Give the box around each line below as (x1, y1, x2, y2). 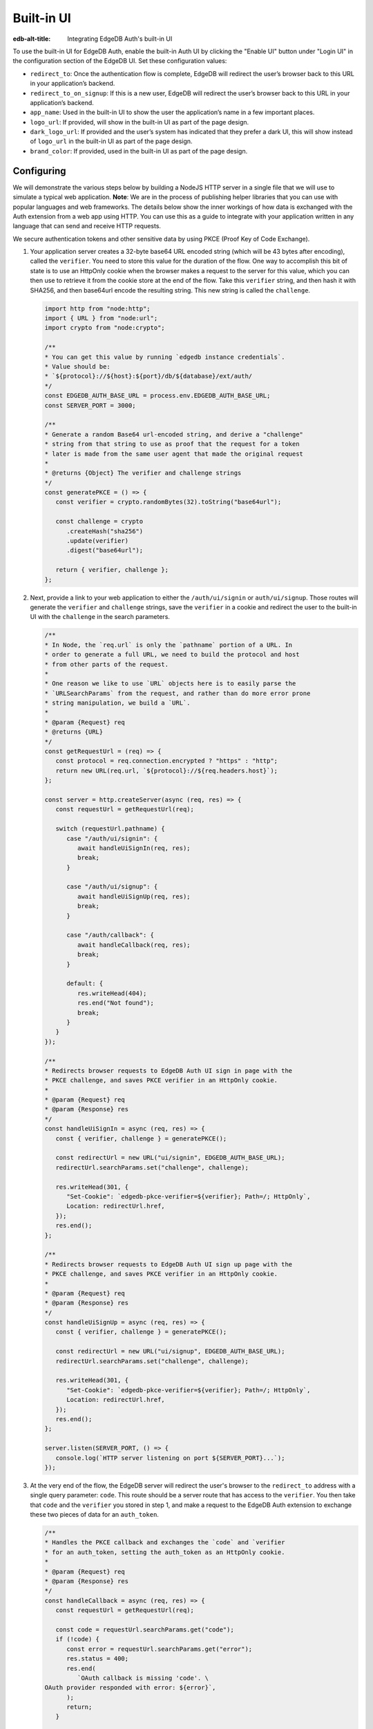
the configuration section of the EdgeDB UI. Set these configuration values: (12, 57, 227, 65)
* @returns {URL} (44, 728, 104, 736)
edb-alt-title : (12, 35, 51, 43)
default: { (66, 979, 104, 988)
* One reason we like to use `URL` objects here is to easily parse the (44, 680, 296, 687)
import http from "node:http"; (44, 304, 151, 313)
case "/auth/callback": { (66, 931, 155, 939)
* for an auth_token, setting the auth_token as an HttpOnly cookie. (44, 1548, 285, 1556)
